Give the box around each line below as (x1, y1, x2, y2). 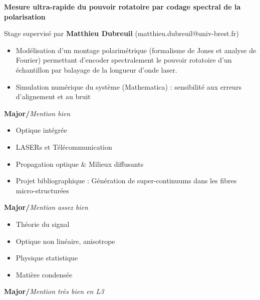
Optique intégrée (16, 125, 67, 135)
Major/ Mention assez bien (4, 202, 88, 212)
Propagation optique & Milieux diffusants (16, 158, 144, 169)
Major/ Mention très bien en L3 (4, 286, 104, 296)
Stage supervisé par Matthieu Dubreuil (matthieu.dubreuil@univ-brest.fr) (4, 28, 239, 39)
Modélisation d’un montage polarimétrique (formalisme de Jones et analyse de (16, 45, 256, 55)
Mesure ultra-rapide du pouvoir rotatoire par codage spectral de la (4, 2, 241, 12)
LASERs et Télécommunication (16, 141, 112, 152)
